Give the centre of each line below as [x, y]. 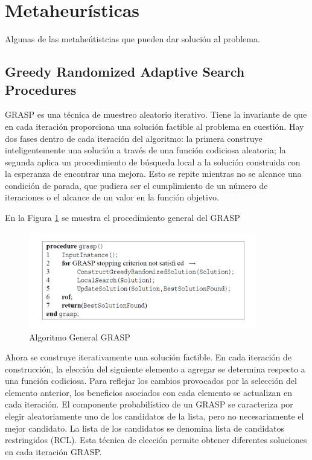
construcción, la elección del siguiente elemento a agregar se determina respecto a [155, 369]
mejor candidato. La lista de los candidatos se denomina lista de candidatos [145, 428]
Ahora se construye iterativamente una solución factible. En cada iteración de [148, 357]
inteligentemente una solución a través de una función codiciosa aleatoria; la [145, 150]
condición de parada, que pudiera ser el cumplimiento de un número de [136, 185]
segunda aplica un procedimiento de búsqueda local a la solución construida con [153, 161]
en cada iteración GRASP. [53, 451]
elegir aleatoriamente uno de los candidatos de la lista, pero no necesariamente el [154, 416]
